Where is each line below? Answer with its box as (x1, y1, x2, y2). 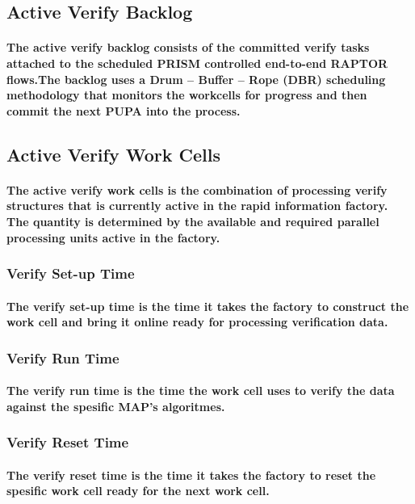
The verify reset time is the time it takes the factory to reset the (6, 466, 376, 483)
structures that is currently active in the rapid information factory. (6, 197, 388, 214)
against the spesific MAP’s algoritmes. (6, 397, 225, 414)
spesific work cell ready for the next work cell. (6, 482, 270, 499)
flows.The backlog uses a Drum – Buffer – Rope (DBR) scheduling (6, 70, 386, 87)
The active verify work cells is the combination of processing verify (6, 181, 388, 198)
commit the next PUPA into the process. (6, 102, 241, 119)
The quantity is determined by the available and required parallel (6, 212, 379, 229)
